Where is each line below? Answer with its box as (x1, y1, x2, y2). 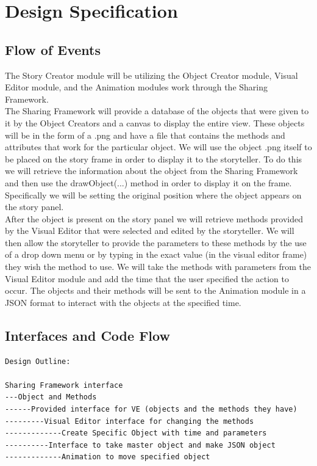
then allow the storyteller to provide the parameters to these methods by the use (5, 236, 307, 249)
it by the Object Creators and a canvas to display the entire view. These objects (5, 116, 305, 129)
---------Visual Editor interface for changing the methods (5, 417, 254, 426)
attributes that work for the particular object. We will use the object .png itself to (5, 140, 312, 153)
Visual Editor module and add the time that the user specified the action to (5, 272, 290, 285)
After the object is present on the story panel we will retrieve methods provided (5, 212, 303, 225)
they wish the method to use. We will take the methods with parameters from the (5, 260, 312, 273)
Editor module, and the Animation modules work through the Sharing (5, 81, 268, 93)
